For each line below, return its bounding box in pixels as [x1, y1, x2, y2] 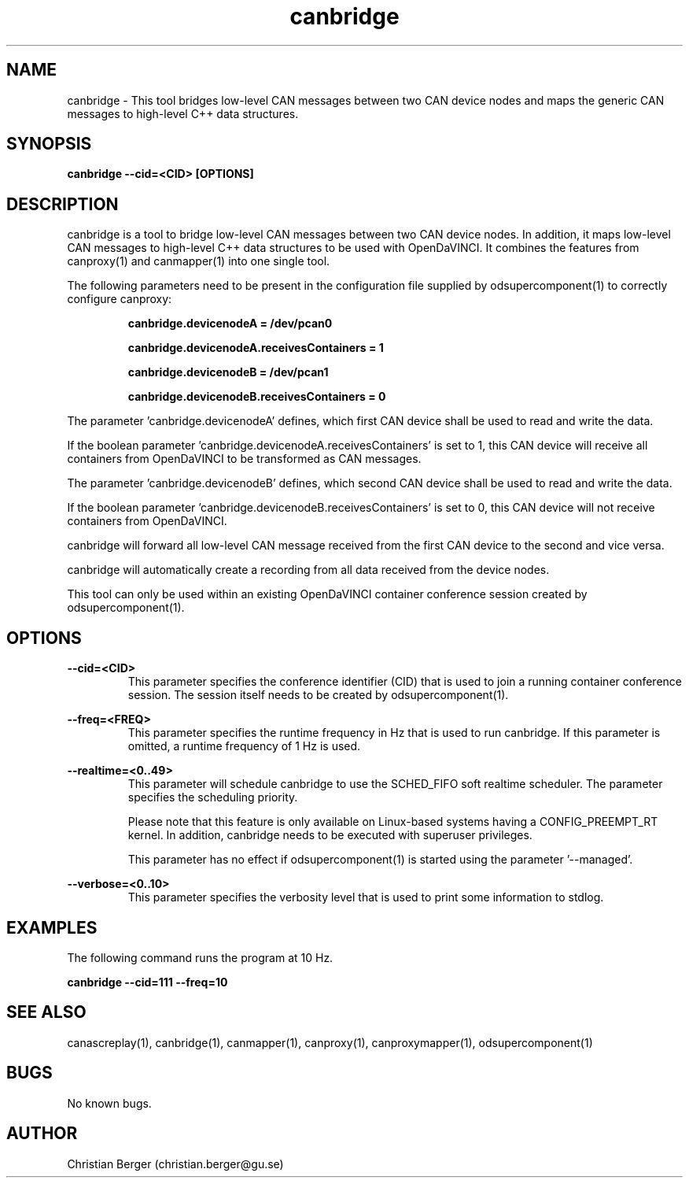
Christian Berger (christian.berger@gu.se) [67, 1156, 284, 1171]
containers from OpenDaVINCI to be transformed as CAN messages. [67, 452, 422, 466]
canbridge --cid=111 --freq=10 [67, 975, 228, 989]
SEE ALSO [6, 1002, 87, 1023]
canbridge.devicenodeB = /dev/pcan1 [127, 365, 329, 379]
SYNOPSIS [6, 134, 92, 154]
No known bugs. [67, 1096, 152, 1110]
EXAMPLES [6, 917, 98, 938]
